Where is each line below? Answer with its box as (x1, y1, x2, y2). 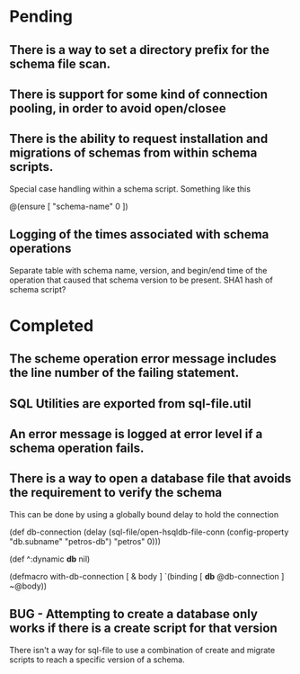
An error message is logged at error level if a (9, 426, 263, 442)
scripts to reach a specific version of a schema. (9, 654, 186, 665)
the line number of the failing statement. (9, 365, 240, 381)
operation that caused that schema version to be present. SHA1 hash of (9, 274, 274, 285)
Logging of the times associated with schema (9, 227, 269, 242)
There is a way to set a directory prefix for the (9, 42, 269, 58)
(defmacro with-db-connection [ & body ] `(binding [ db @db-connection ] (9, 571, 285, 581)
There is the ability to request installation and (9, 131, 269, 147)
